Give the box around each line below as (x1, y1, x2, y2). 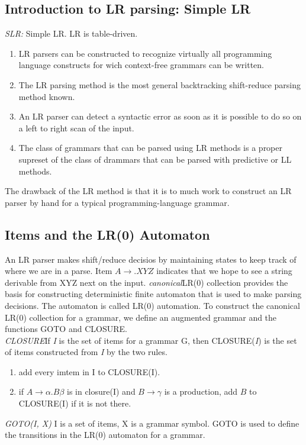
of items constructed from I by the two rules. (5, 346, 168, 358)
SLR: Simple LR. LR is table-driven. (5, 27, 138, 40)
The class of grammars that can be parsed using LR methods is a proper (18, 141, 282, 154)
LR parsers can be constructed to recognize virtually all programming (18, 47, 272, 59)
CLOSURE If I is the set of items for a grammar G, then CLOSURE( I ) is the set (5, 334, 297, 346)
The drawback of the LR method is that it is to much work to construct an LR (5, 185, 292, 197)
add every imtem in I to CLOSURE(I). (18, 365, 160, 378)
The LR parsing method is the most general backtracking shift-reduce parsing (18, 78, 301, 91)
